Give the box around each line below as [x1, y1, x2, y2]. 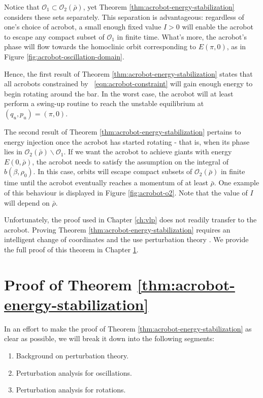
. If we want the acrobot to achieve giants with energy [63, 146, 232, 157]
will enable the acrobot [182, 21, 253, 32]
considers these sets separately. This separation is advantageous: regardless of [4, 11, 244, 22]
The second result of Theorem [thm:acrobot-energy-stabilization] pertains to [4, 126, 241, 137]
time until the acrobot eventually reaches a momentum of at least [4, 177, 208, 188]
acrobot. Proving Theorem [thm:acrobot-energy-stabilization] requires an [4, 224, 231, 235]
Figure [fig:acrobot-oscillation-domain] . [4, 51, 124, 61]
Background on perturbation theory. [16, 350, 129, 360]
